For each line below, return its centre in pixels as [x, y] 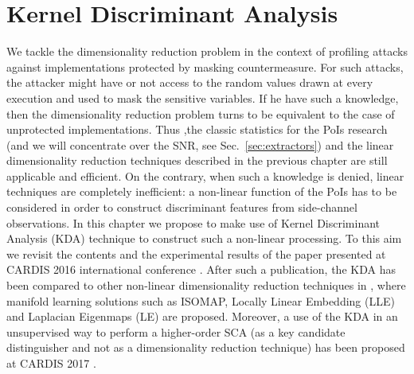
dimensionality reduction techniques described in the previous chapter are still [197, 160]
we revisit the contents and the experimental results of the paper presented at [196, 253]
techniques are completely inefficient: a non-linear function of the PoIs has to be [202, 191]
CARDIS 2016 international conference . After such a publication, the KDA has [201, 269]
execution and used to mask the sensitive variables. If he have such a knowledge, [203, 97]
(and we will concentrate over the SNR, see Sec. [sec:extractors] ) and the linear [200, 144]
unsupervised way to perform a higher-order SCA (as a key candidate [176, 331]
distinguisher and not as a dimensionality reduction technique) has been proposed [206, 347]
